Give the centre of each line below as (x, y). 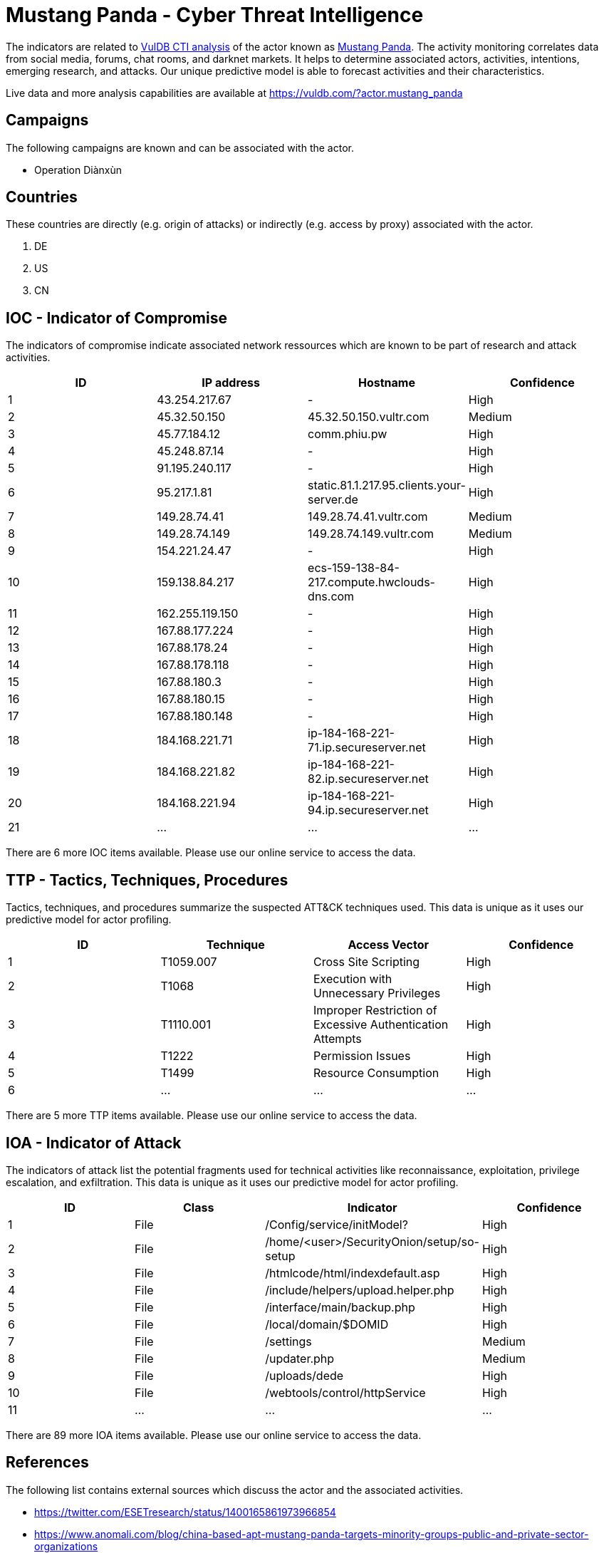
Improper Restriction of (375, 1011)
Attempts (338, 1039)
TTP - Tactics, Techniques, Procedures (147, 880)
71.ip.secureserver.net (367, 748)
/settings (288, 1341)
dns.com (331, 597)
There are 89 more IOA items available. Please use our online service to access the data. (214, 1435)
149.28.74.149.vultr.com (371, 534)
